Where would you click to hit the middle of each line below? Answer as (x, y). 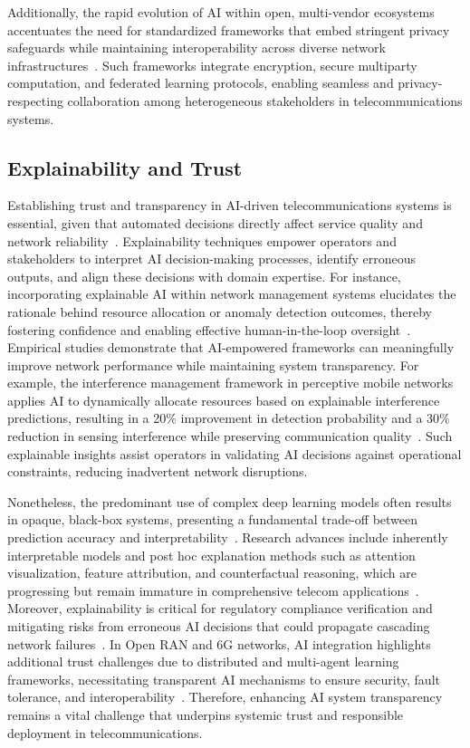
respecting (35, 100)
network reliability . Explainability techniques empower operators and (202, 240)
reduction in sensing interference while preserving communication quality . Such (230, 436)
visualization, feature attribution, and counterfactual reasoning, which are (212, 573)
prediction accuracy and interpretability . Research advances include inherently (228, 537)
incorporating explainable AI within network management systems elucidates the (232, 294)
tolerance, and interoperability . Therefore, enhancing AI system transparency (225, 697)
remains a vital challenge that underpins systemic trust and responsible (206, 714)
